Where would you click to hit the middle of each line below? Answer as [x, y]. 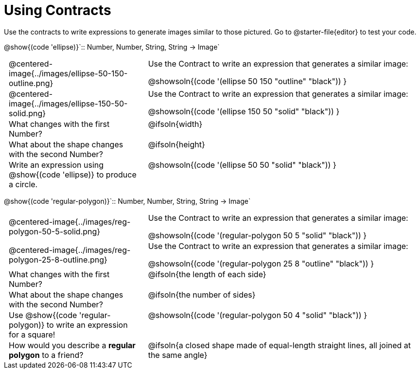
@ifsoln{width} [175, 124]
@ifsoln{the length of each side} [207, 274]
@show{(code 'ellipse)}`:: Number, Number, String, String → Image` [112, 47]
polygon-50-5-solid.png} [55, 231]
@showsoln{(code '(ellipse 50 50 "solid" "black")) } [242, 165]
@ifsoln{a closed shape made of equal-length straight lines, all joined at [280, 345]
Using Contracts [58, 10]
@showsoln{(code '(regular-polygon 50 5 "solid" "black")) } [257, 235]
